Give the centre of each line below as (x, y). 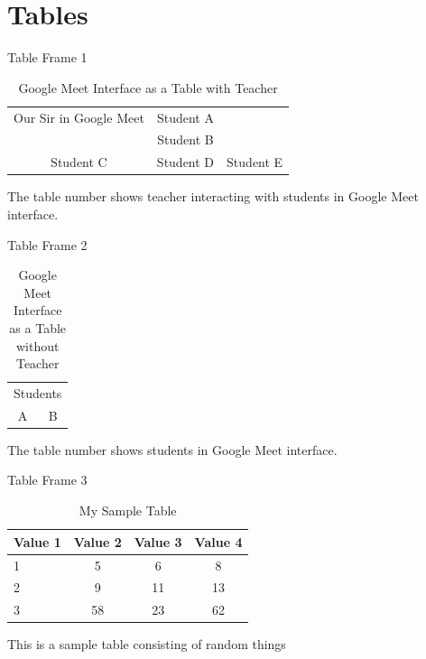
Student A (185, 117)
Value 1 (37, 541)
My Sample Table (128, 510)
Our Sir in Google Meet (79, 117)
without (37, 345)
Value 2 (97, 541)
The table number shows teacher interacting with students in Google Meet (213, 196)
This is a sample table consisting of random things (147, 644)
